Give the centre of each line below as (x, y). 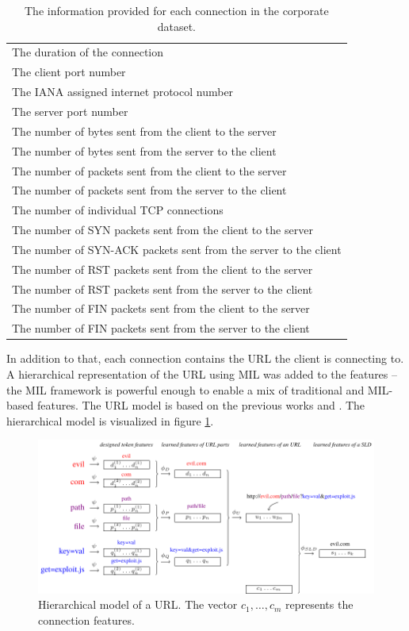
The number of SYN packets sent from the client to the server (162, 230)
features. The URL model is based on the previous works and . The (201, 405)
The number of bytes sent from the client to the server (144, 131)
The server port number (70, 111)
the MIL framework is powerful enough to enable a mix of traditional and (185, 389)
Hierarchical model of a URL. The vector (138, 604)
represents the (319, 604)
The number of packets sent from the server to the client (149, 190)
